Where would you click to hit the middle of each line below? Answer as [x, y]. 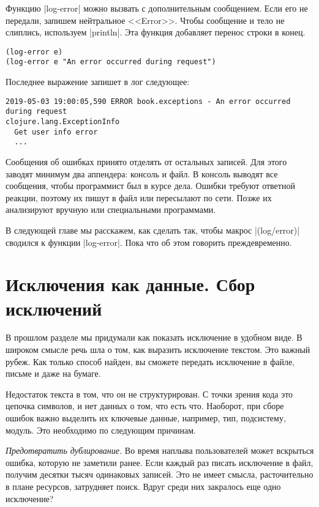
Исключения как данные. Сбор [130, 284]
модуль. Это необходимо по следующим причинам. [101, 430]
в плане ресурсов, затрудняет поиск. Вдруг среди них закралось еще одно [143, 486]
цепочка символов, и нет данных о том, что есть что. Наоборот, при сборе [145, 406]
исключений [54, 308]
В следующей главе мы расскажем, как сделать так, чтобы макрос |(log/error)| [153, 230]
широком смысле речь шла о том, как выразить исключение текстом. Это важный [158, 350]
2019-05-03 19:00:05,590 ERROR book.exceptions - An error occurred [148, 101]
